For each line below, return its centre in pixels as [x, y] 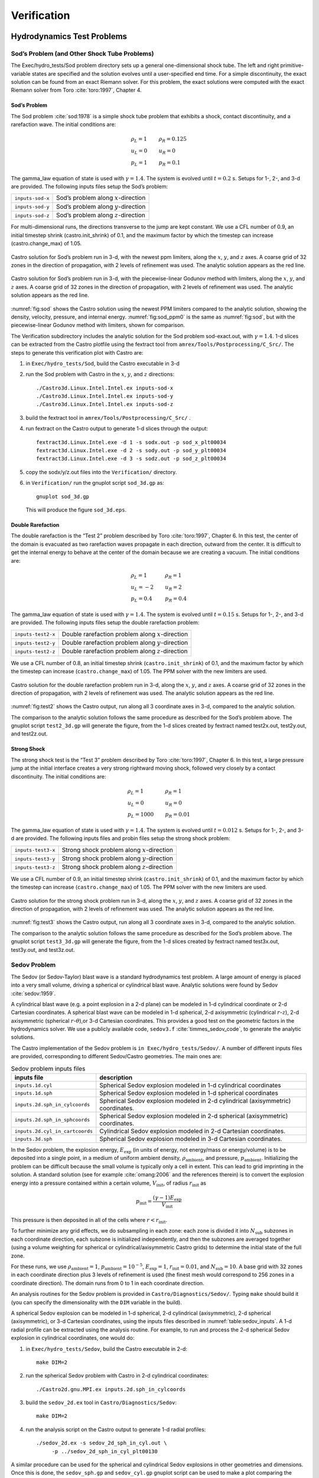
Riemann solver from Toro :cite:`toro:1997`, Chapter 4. [76, 90]
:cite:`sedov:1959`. [33, 993]
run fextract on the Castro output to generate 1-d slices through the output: [117, 429]
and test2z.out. [29, 734]
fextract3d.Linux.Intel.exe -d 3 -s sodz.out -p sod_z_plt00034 [131, 459]
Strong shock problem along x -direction [118, 850]
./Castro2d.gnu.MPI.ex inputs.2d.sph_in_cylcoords [111, 1389]
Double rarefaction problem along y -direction [125, 643]
